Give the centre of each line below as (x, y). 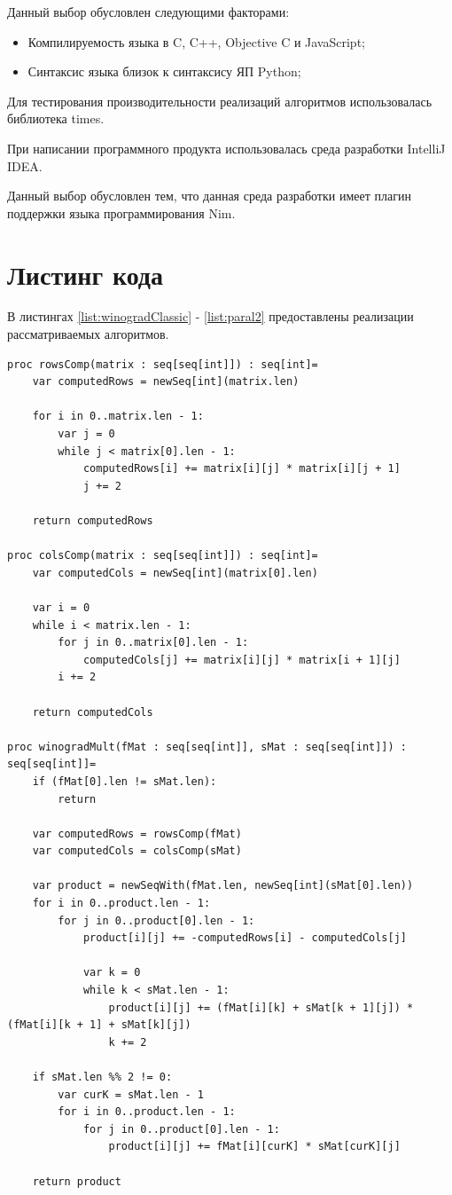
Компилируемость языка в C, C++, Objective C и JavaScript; (196, 41)
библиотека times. (56, 118)
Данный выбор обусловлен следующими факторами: (148, 12)
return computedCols (93, 712)
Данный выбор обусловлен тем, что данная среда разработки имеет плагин (209, 196)
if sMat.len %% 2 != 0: (102, 1077)
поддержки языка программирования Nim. (121, 212)
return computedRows (93, 521)
